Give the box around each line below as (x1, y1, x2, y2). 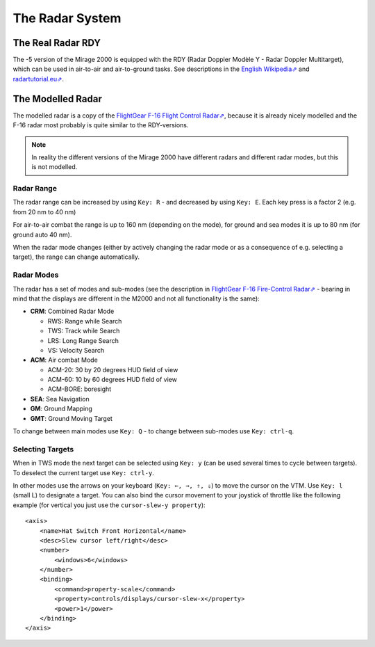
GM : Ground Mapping (30, 404, 93, 413)
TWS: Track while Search (47, 327, 120, 335)
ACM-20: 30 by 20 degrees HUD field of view (47, 365, 178, 374)
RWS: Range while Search (47, 317, 122, 325)
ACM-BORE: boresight (47, 385, 112, 393)
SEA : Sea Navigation (30, 394, 90, 403)
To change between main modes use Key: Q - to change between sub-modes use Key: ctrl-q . (12, 427, 294, 436)
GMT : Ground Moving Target (30, 414, 112, 422)
